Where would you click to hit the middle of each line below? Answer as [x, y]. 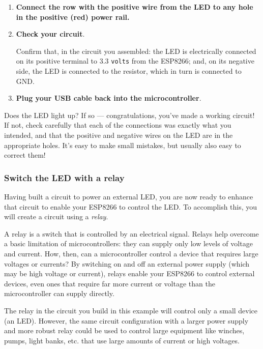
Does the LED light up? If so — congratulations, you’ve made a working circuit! [129, 115]
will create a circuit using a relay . [56, 216]
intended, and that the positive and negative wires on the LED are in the [119, 135]
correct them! [25, 155]
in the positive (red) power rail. [73, 17]
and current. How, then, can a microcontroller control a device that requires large [131, 253]
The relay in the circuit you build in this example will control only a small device [131, 310]
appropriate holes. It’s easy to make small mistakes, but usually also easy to [123, 145]
